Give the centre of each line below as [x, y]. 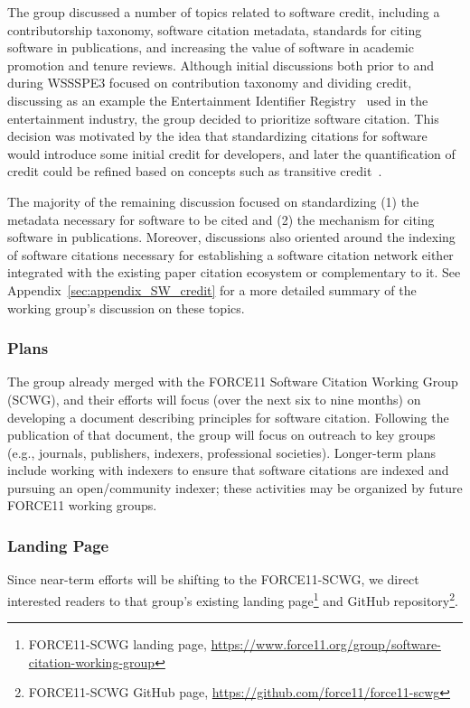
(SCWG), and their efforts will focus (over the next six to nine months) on [214, 399]
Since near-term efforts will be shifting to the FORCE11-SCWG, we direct [213, 579]
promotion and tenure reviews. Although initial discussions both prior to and [221, 65]
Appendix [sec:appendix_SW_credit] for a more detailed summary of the [212, 289]
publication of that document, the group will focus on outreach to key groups [221, 435]
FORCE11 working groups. [82, 505]
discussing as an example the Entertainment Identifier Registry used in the [218, 100]
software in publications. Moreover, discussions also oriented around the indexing [231, 237]
